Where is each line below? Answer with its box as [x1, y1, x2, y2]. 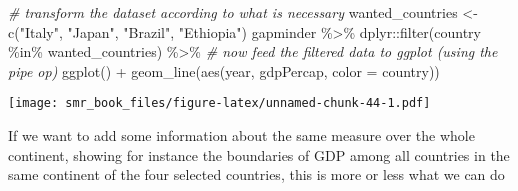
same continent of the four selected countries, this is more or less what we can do [8, 164, 505, 185]
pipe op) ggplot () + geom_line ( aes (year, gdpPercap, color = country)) [8, 60, 440, 81]
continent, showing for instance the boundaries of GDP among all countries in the [8, 144, 510, 165]
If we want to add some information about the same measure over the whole [8, 125, 475, 146]
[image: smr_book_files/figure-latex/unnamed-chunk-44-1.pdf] [8, 96, 431, 111]
